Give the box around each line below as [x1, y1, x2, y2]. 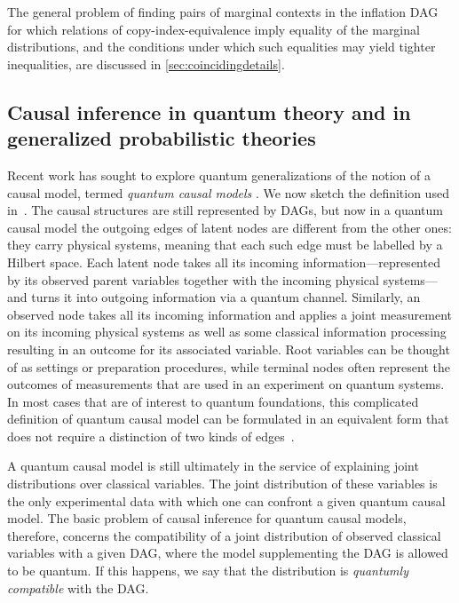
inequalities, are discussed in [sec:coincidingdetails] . [7, 54, 285, 73]
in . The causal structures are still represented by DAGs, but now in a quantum [7, 201, 443, 219]
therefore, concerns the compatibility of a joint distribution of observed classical [7, 526, 441, 544]
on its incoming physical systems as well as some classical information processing [7, 322, 447, 341]
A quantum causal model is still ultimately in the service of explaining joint [7, 456, 419, 475]
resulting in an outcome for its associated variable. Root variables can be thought [7, 339, 450, 358]
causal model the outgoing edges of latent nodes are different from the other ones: [7, 218, 452, 236]
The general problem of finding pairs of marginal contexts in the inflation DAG [7, 3, 439, 20]
